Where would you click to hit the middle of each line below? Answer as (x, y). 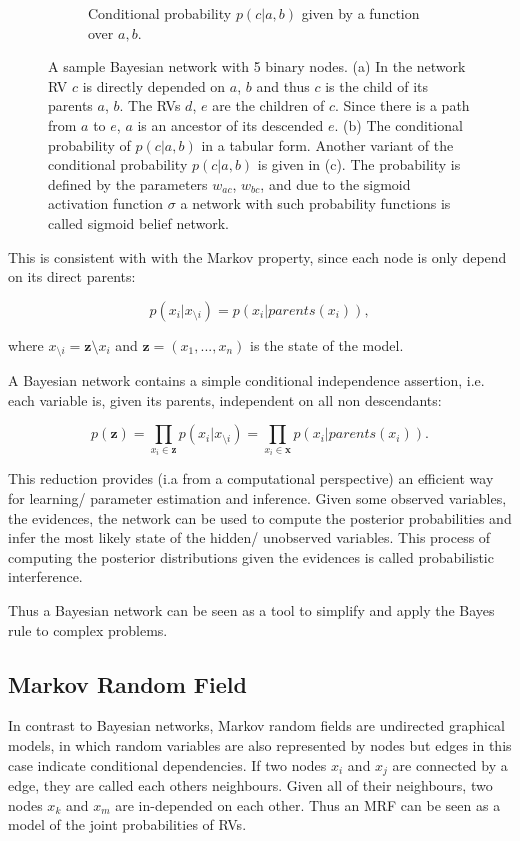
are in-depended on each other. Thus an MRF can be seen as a (308, 804)
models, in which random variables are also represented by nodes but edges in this (260, 744)
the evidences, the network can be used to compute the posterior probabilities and (260, 517)
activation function (106, 203)
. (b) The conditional (398, 124)
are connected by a (450, 764)
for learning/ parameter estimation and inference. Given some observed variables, (257, 497)
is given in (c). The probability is (359, 164)
